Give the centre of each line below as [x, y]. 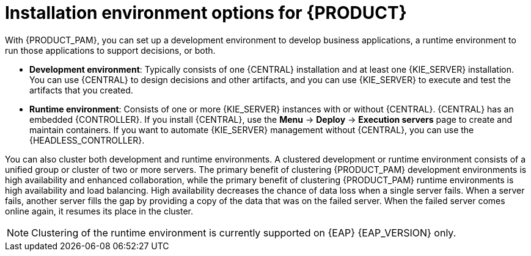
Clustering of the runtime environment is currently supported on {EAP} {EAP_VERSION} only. [244, 232]
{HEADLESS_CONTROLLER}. [87, 140]
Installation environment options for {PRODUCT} [206, 13]
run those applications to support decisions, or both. [110, 50]
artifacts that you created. [81, 90]
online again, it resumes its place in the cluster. [99, 211]
